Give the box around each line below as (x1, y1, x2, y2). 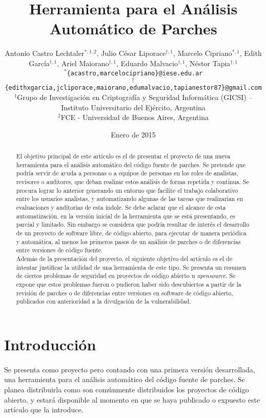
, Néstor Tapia (185, 57, 231, 68)
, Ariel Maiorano (57, 57, 109, 68)
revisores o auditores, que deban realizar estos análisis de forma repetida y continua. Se (16, 177, 249, 186)
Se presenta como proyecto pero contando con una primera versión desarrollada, (4, 364, 255, 374)
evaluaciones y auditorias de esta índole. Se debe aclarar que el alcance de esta (16, 203, 226, 212)
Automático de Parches (49, 18, 217, 39)
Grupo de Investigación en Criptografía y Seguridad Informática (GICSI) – (17, 91, 253, 102)
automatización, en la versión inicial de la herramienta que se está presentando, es (16, 211, 235, 220)
